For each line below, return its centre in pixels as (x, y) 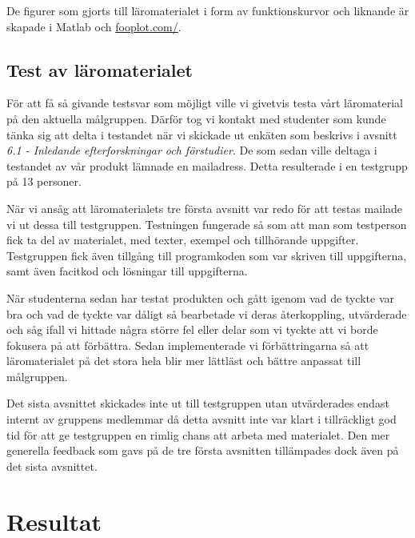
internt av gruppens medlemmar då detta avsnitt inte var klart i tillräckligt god (202, 419)
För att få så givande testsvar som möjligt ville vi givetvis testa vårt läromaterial (205, 103)
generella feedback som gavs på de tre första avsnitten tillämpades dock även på (203, 450)
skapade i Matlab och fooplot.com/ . (94, 26)
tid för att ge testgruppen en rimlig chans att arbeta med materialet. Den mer (198, 434)
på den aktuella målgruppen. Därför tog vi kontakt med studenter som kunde (196, 118)
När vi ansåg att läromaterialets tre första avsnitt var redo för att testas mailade (205, 208)
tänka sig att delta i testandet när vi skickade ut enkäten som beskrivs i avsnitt (202, 134)
